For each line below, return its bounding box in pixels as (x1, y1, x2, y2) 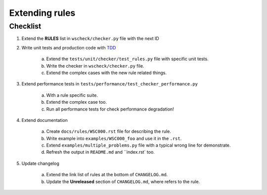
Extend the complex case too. (46, 99, 107, 105)
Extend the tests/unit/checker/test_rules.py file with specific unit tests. (46, 56, 209, 62)
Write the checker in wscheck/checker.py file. (46, 63, 144, 69)
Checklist (9, 22, 42, 31)
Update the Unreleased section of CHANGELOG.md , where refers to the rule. (46, 178, 200, 185)
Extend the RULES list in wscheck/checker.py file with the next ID (21, 36, 159, 41)
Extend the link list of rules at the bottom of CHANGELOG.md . (46, 172, 168, 178)
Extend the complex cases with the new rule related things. (46, 70, 167, 76)
